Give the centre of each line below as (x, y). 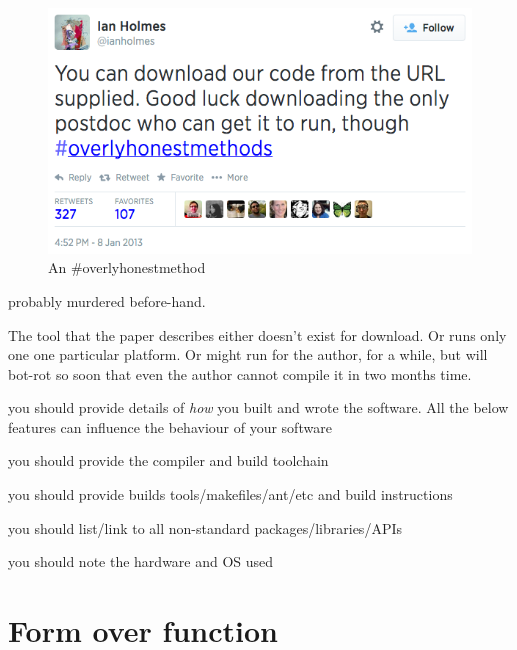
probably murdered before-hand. (107, 300)
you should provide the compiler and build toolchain (168, 460)
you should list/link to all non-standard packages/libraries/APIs (205, 527)
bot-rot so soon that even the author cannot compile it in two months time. (240, 373)
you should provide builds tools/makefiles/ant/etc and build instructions (230, 494)
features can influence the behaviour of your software (170, 426)
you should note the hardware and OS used (141, 561)
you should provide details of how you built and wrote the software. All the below (258, 407)
